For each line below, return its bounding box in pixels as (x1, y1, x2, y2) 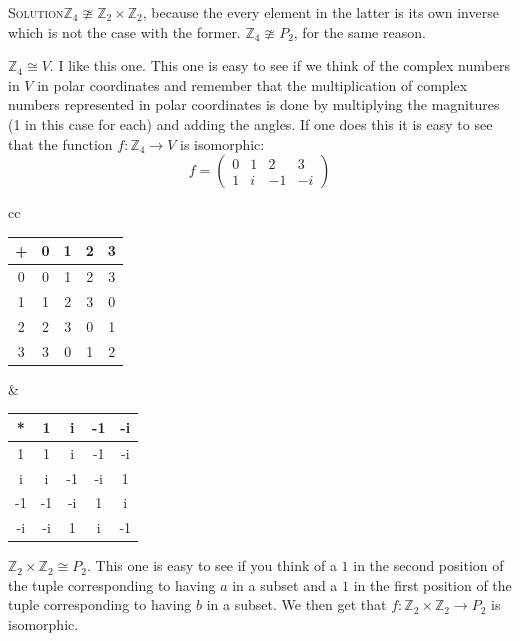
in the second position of (353, 555, 504, 576)
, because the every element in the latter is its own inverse (142, 2, 499, 22)
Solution (8, 2, 64, 22)
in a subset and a (232, 574, 338, 595)
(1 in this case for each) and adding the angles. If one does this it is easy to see (8, 113, 493, 134)
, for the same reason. (293, 21, 426, 42)
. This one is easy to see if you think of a (86, 555, 337, 576)
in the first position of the (353, 574, 512, 595)
